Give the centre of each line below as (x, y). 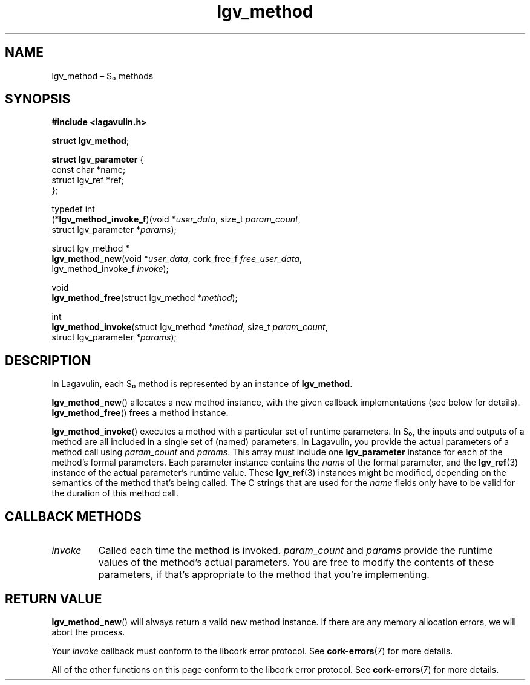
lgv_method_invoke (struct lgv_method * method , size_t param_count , (190, 327)
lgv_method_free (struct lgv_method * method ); (145, 298)
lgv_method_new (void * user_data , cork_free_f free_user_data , (177, 259)
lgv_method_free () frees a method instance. (140, 413)
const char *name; (89, 170)
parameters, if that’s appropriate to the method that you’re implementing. (264, 575)
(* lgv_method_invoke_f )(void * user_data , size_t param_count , (176, 219)
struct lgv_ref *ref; (88, 180)
